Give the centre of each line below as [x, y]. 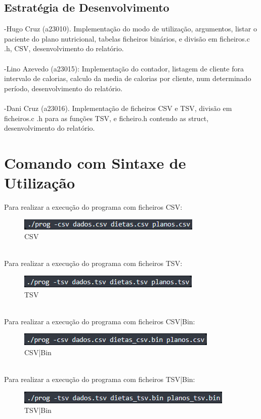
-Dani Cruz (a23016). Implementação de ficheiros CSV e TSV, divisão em [118, 108]
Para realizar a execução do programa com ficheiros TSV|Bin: [100, 379]
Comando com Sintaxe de [95, 162]
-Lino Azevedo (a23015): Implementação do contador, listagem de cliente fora [124, 68]
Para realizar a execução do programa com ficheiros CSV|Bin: [100, 321]
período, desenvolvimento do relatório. [63, 88]
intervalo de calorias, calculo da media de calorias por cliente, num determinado [128, 78]
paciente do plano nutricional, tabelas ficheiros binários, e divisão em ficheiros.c [127, 38]
